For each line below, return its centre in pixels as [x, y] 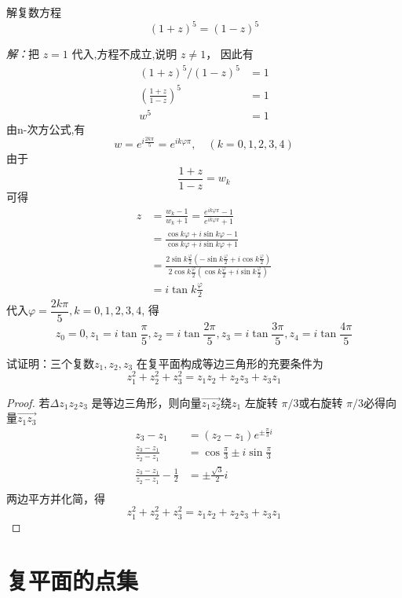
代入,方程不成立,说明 [124, 54]
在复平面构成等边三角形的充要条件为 [230, 363]
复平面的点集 [73, 580]
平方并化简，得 [66, 498]
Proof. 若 [28, 402]
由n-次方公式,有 [46, 128]
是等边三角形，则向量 [146, 402]
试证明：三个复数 [50, 363]
